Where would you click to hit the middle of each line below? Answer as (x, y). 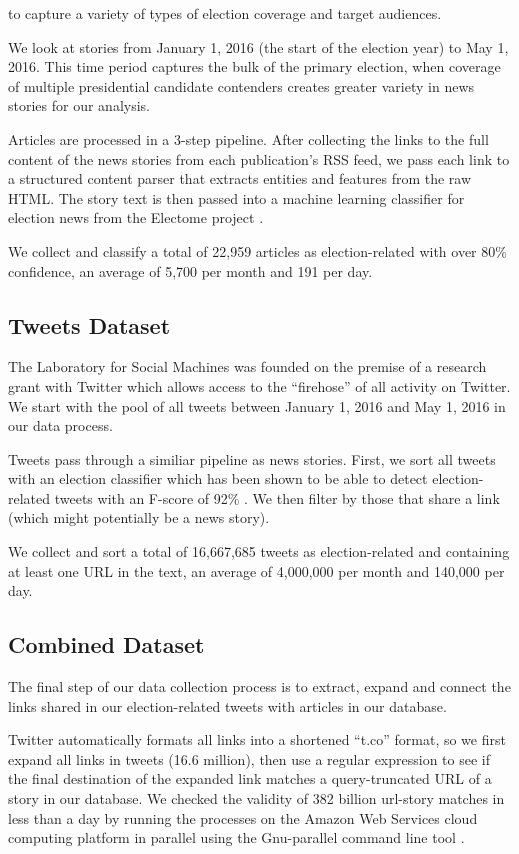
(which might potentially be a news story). (139, 517)
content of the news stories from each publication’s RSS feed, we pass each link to (259, 158)
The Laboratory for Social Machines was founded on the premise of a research (247, 366)
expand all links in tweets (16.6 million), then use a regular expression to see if (249, 758)
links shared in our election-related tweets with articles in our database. (227, 705)
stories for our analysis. (79, 105)
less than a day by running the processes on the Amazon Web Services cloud (243, 817)
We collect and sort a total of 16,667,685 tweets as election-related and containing (259, 551)
